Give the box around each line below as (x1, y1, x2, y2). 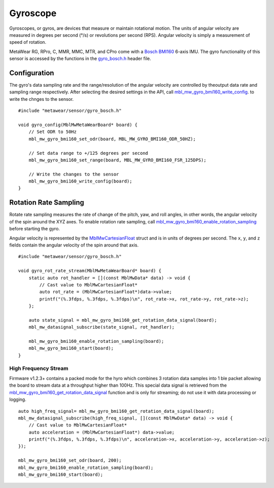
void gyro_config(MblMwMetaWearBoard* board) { (18, 121, 138, 128)
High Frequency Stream (9, 364, 69, 372)
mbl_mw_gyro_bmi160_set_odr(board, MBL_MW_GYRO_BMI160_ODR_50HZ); (28, 136, 196, 142)
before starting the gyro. (9, 226, 60, 232)
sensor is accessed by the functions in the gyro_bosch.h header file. (9, 55, 151, 62)
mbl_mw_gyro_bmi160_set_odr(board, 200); (18, 458, 122, 463)
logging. (9, 396, 27, 403)
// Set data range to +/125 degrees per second (28, 150, 148, 156)
